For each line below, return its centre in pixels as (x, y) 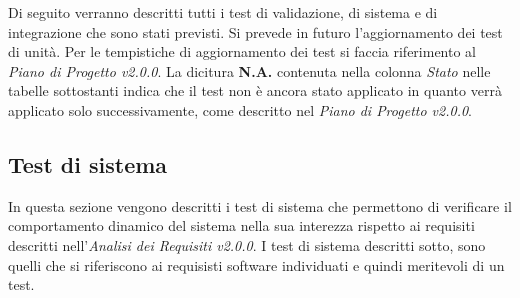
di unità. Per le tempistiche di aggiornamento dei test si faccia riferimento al (242, 51)
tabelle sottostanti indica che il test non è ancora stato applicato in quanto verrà (255, 90)
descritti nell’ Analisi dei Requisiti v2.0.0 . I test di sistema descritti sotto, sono (247, 244)
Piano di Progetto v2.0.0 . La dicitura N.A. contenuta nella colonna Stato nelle (249, 70)
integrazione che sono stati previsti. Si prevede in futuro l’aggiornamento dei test (255, 31)
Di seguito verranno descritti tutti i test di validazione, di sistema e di (223, 12)
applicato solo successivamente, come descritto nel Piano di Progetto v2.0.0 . (240, 109)
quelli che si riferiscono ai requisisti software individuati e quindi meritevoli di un (256, 264)
